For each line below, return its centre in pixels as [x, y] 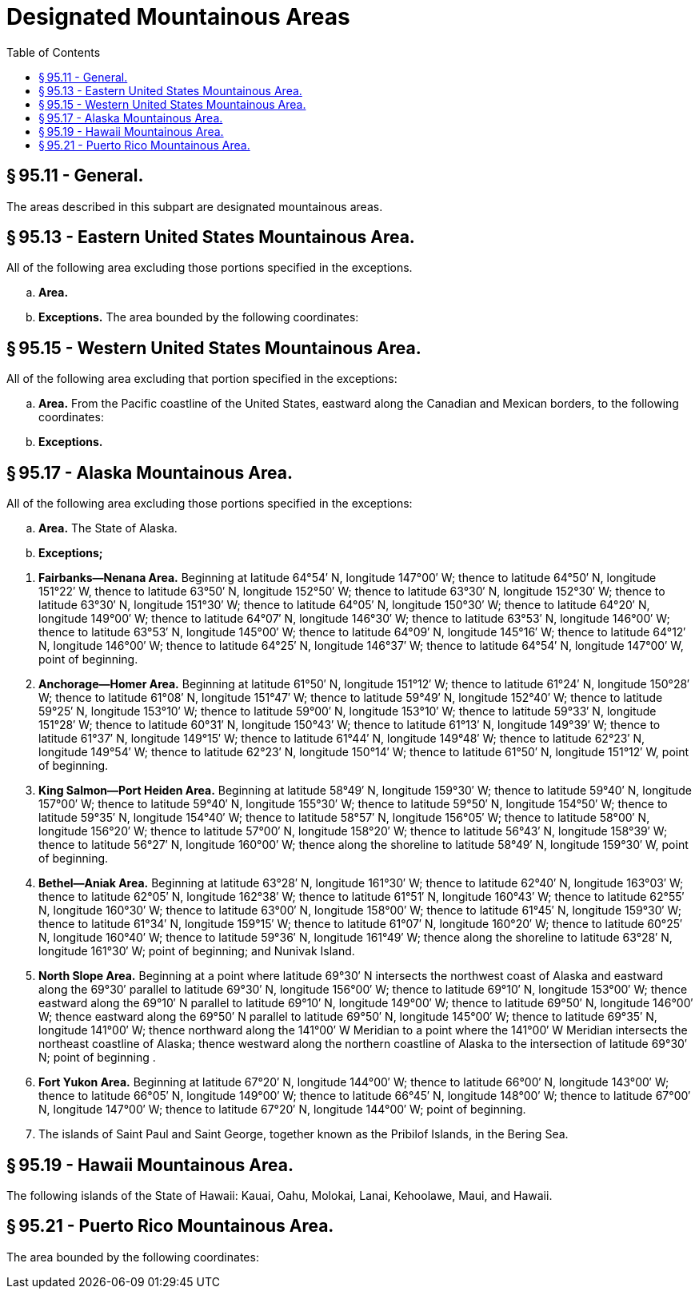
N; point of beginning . [97, 1058]
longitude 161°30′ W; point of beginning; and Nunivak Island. [197, 951]
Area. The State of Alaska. [108, 528]
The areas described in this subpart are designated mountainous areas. [195, 206]
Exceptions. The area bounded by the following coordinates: [199, 317]
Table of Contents [54, 52]
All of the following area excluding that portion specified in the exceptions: [202, 379]
